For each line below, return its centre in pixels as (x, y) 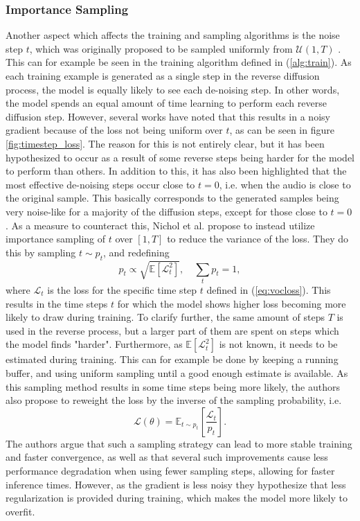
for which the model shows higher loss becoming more (232, 303)
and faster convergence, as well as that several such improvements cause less (167, 457)
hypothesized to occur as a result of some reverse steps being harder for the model (180, 157)
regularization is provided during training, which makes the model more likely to (177, 498)
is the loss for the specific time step (122, 290)
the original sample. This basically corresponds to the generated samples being (172, 198)
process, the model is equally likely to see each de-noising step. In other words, (173, 89)
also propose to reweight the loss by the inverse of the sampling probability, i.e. (174, 400)
